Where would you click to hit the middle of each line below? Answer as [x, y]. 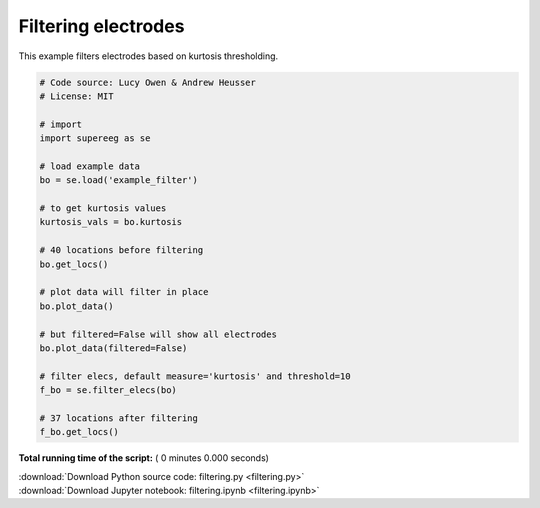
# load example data [89, 166]
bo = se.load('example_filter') [119, 180]
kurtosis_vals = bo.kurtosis [111, 222]
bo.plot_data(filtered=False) [113, 348]
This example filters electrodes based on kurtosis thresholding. [148, 56]
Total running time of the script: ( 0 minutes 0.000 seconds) [144, 458]
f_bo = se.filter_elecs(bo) [108, 390]
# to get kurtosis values [103, 208]
